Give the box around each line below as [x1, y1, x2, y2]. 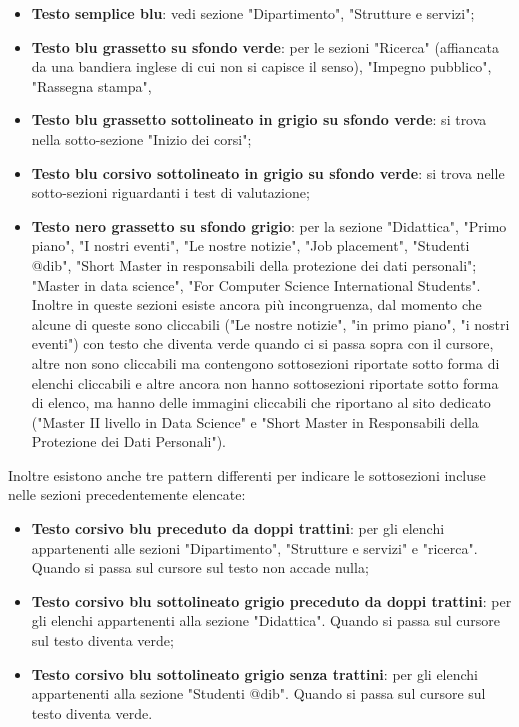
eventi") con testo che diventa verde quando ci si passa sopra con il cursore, [31, 333, 494, 354]
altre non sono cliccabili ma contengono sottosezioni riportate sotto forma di [31, 352, 500, 373]
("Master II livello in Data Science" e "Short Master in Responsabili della [31, 411, 479, 432]
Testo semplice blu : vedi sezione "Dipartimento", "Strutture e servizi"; [31, 3, 475, 23]
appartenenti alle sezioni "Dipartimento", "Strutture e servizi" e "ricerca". [31, 537, 478, 558]
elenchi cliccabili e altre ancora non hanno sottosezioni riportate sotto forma [31, 372, 499, 393]
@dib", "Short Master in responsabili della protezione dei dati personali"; [31, 254, 477, 275]
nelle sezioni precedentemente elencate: [8, 484, 246, 505]
